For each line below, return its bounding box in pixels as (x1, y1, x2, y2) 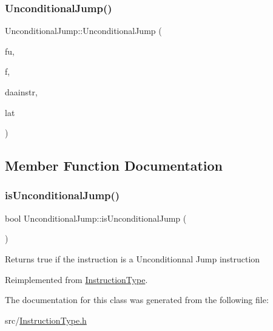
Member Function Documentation (5, 156, 223, 175)
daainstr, (5, 86, 38, 98)
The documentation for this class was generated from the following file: (5, 293, 269, 306)
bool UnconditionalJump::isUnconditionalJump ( (5, 211, 187, 224)
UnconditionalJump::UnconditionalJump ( (5, 24, 162, 37)
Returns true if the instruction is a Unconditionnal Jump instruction (5, 252, 260, 265)
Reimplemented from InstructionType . (5, 273, 148, 285)
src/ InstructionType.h (5, 313, 87, 326)
